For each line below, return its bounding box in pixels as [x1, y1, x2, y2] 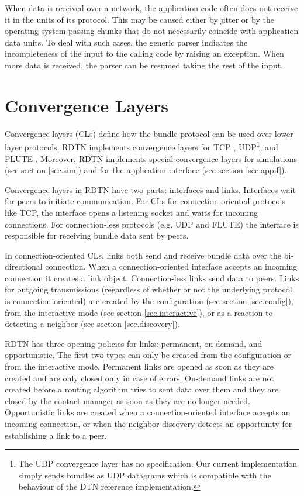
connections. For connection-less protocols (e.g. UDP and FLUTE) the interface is [5, 218, 299, 230]
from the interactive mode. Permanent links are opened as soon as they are [5, 360, 274, 373]
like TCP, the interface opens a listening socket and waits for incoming [5, 206, 258, 218]
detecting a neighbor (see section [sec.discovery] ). [5, 318, 180, 330]
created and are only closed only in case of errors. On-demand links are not [5, 371, 274, 384]
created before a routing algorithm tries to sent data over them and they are [5, 383, 279, 395]
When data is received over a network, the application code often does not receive [5, 2, 298, 13]
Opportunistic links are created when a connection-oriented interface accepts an [5, 406, 291, 418]
